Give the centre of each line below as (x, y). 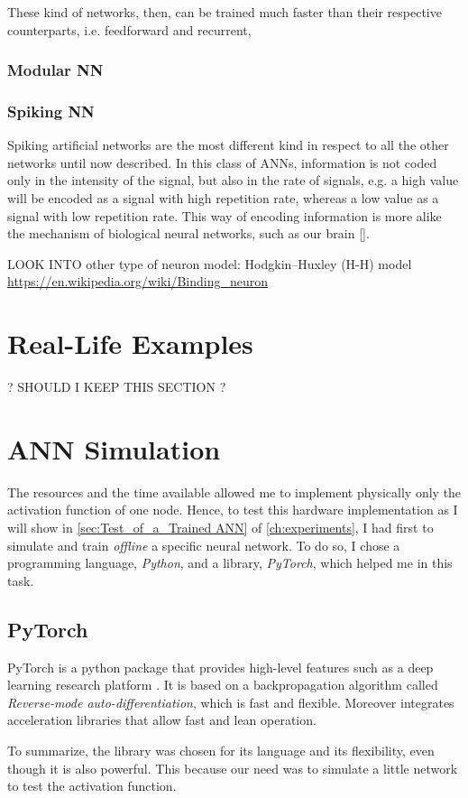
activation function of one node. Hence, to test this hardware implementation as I (233, 510)
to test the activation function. (92, 786)
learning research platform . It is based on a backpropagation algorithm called (223, 685)
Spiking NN (51, 111)
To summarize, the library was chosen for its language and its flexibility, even (221, 750)
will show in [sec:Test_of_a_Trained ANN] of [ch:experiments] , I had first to (220, 528)
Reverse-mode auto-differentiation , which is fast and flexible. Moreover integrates (231, 702)
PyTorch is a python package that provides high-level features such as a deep (220, 667)
